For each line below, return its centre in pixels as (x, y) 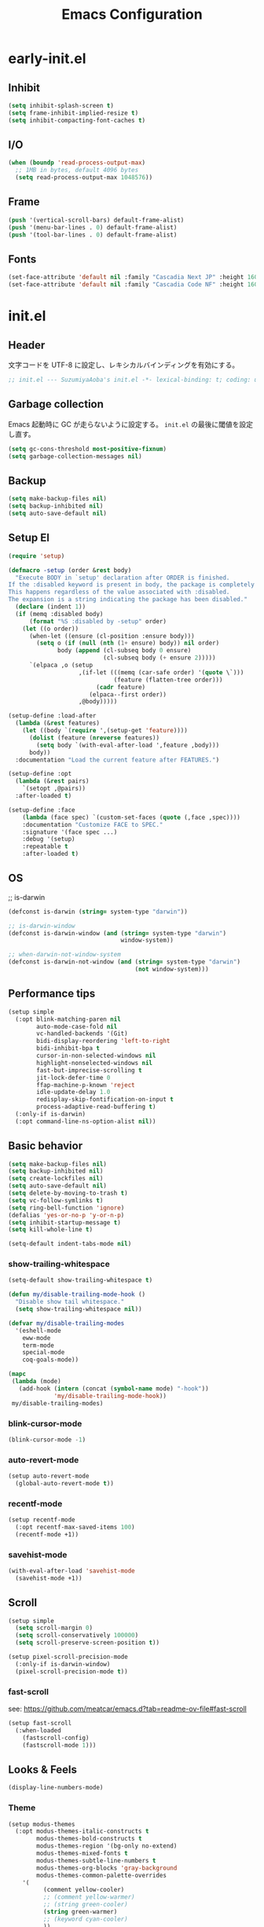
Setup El (29, 538)
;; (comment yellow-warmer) (89, 1897)
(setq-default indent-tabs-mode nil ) (70, 1244)
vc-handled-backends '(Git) (82, 1034)
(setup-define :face (42, 810)
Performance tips (52, 994)
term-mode (38, 1345)
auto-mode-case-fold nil (77, 1026)
